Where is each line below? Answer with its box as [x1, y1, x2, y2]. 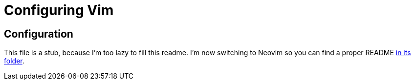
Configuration [4, 27, 73, 40]
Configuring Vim [4, 2, 114, 19]
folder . [4, 57, 24, 65]
